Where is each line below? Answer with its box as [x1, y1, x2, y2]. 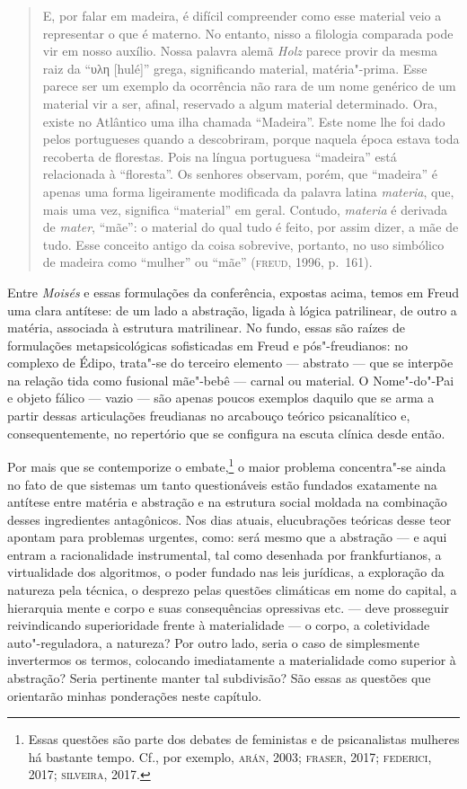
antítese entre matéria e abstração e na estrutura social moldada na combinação [7, 492, 447, 511]
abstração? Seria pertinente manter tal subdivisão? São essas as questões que [7, 669, 431, 687]
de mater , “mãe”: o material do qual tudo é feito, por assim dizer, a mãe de [42, 217, 459, 236]
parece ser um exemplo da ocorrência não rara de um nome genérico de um [42, 76, 456, 95]
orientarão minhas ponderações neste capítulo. [7, 686, 262, 705]
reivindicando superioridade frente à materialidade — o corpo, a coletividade [7, 616, 430, 634]
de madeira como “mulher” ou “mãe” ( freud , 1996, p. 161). [42, 253, 373, 271]
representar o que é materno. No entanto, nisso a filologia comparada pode [42, 23, 454, 42]
